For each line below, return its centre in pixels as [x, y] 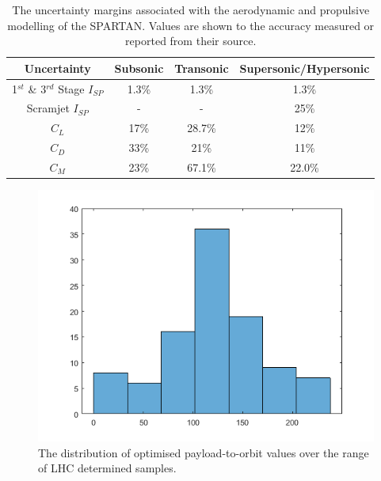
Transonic [202, 68]
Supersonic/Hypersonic [305, 68]
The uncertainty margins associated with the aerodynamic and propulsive [191, 9]
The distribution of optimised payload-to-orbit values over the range [204, 452]
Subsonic [139, 68]
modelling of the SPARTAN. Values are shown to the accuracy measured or [191, 25]
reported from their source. [191, 41]
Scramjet [48, 108]
